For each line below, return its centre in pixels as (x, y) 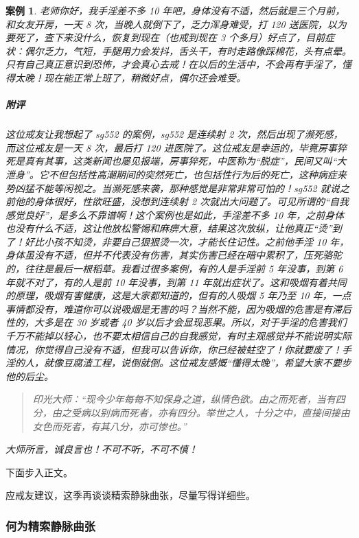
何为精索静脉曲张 (50, 525)
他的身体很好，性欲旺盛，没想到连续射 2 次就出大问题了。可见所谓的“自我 (182, 201)
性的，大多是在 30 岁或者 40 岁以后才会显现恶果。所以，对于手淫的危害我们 (176, 322)
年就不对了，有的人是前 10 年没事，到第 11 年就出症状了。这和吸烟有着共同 (176, 282)
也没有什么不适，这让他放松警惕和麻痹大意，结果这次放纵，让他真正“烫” (169, 228)
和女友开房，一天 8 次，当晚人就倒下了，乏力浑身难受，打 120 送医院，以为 (176, 24)
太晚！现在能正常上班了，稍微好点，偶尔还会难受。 (130, 77)
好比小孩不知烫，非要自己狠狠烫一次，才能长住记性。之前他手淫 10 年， (187, 241)
